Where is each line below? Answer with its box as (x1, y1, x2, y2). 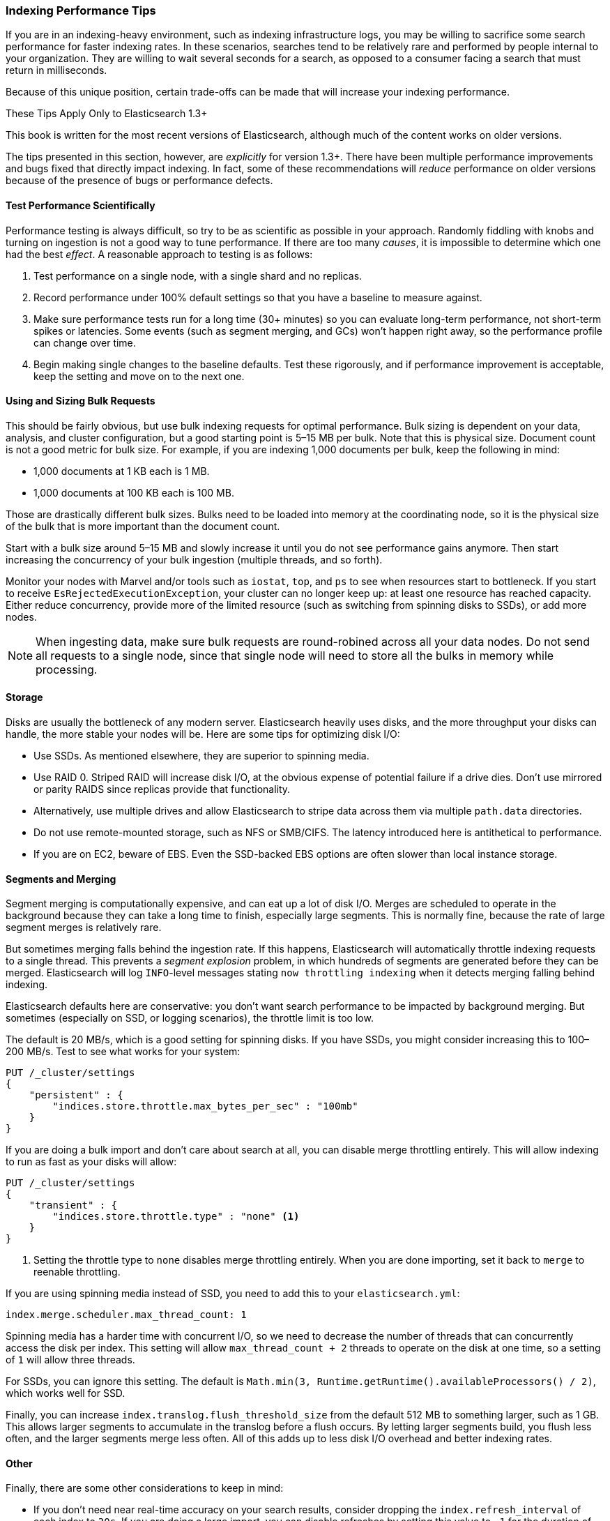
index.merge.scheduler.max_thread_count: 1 (6, 1309, 247, 1321)
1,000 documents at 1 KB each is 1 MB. (33, 464, 210, 477)
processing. (36, 662, 98, 676)
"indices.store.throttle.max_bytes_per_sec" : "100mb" (52, 1100, 358, 1112)
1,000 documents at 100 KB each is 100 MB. (33, 486, 234, 499)
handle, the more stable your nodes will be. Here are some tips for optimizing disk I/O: (6, 728, 400, 741)
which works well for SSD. (6, 1387, 125, 1400)
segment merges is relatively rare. (6, 921, 162, 934)
